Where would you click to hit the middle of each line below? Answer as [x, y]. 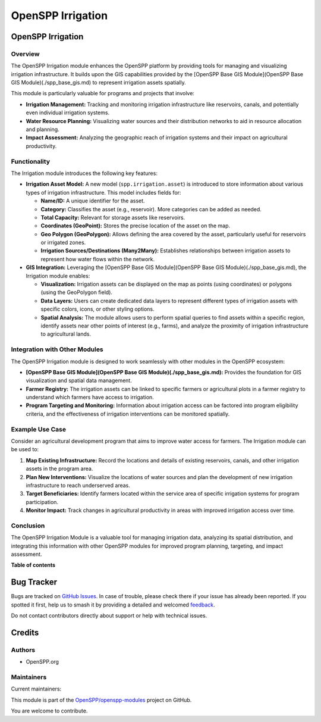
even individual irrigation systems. [68, 112]
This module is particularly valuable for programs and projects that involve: [103, 93]
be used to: [25, 449]
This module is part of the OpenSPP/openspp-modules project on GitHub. [101, 700]
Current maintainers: [36, 689]
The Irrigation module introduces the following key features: [84, 173]
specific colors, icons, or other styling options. [97, 309]
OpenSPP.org [43, 662]
